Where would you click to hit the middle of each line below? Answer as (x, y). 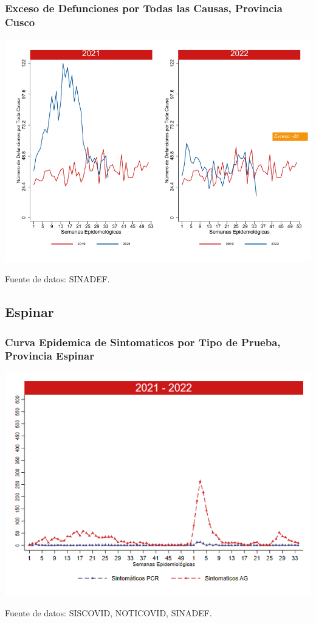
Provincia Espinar (50, 356)
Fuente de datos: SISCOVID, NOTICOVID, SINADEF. (108, 613)
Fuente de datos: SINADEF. (57, 279)
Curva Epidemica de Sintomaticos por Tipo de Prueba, (143, 342)
